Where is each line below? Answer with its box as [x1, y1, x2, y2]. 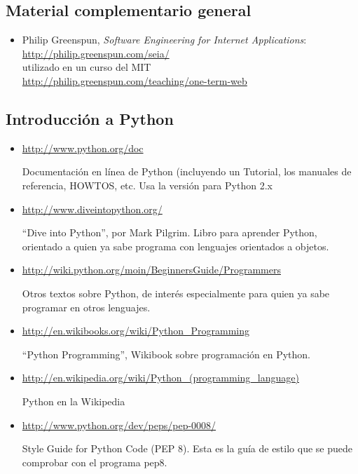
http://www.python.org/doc [22, 140, 144, 155]
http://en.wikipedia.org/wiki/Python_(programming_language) [22, 370, 299, 385]
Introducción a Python [6, 107, 174, 129]
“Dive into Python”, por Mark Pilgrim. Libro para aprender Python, [22, 225, 317, 240]
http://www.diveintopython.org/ [22, 201, 163, 216]
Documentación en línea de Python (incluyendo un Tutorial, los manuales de [22, 164, 352, 179]
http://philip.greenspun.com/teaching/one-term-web [22, 73, 247, 88]
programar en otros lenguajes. [22, 299, 151, 314]
